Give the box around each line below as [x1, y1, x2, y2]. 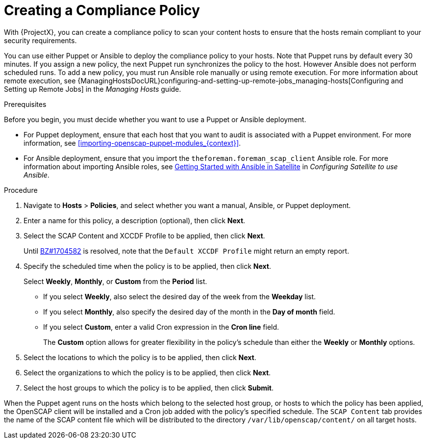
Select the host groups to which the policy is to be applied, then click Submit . [24, 383, 274, 392]
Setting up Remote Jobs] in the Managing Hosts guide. [4, 84, 181, 93]
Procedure [4, 185, 38, 194]
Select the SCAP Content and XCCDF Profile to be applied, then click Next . [24, 231, 265, 240]
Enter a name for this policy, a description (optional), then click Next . [24, 216, 246, 225]
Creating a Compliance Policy [4, 2, 200, 19]
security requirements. [4, 36, 77, 45]
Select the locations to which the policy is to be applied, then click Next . [24, 353, 256, 362]
